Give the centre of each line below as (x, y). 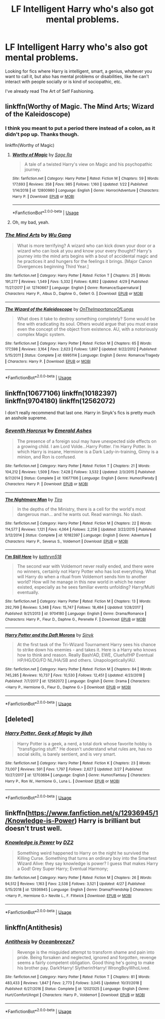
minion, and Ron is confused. (46, 457)
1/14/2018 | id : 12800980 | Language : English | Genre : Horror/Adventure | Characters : (86, 190)
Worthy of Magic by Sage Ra (42, 155)
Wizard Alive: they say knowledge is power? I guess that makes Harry (87, 864)
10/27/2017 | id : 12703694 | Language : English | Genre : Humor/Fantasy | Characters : (78, 775)
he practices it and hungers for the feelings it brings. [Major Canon (84, 261)
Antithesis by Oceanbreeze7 (40, 941)
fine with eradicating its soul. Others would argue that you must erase (87, 324)
